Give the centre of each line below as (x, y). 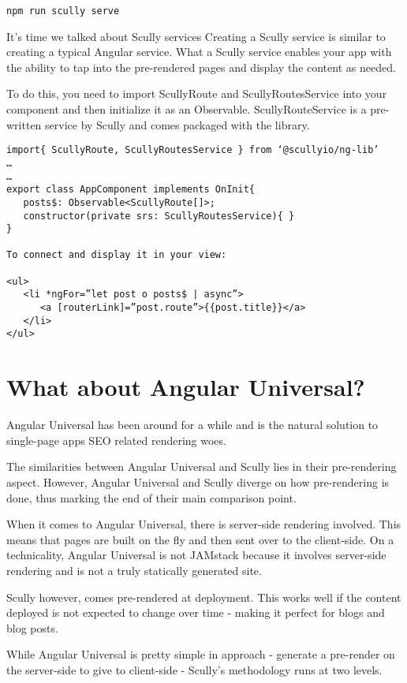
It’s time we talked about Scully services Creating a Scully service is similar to (196, 36)
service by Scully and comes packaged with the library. (177, 124)
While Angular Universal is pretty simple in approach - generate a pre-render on (201, 654)
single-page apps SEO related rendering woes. (116, 440)
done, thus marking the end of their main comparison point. (151, 497)
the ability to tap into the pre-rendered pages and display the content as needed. (201, 67)
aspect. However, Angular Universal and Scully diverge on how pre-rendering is (198, 481)
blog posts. (32, 627)
